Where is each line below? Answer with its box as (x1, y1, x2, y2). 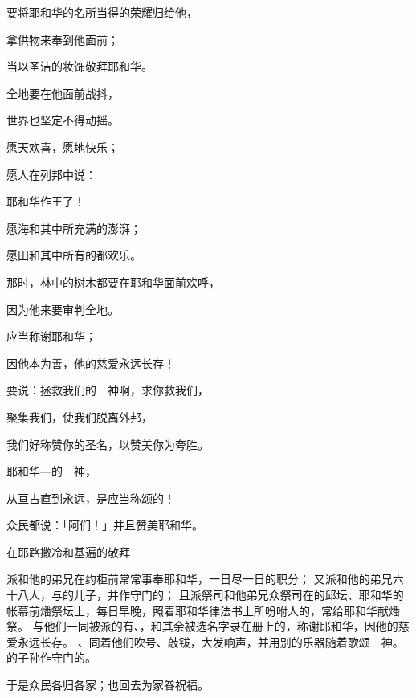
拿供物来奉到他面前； (6, 31, 119, 47)
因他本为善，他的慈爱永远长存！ (6, 354, 175, 371)
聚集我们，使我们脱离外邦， (6, 408, 153, 425)
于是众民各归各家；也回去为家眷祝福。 (6, 676, 209, 693)
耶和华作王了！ (6, 193, 85, 210)
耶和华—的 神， (6, 463, 96, 480)
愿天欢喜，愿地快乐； (6, 138, 119, 155)
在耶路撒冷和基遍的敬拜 (6, 543, 130, 560)
